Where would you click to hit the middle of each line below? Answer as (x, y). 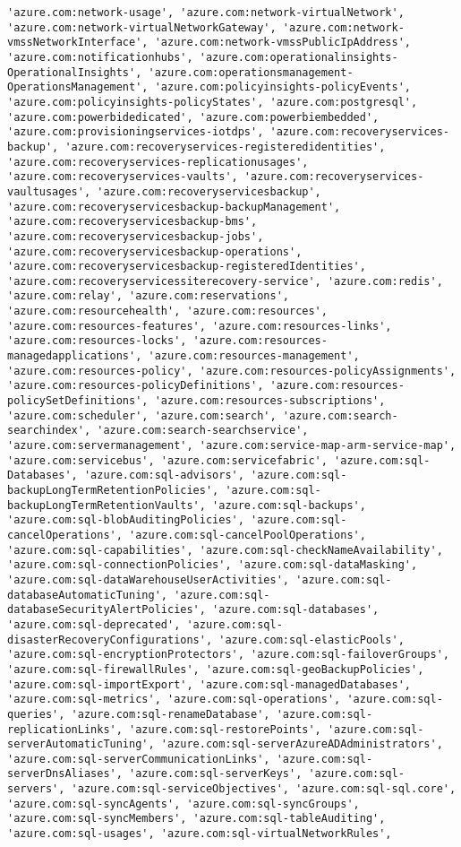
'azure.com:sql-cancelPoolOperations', (248, 535)
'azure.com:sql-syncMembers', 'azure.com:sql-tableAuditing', (196, 819)
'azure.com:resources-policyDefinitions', (136, 386)
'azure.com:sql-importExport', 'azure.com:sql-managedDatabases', (209, 684)
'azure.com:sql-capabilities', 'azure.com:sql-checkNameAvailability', (225, 550)
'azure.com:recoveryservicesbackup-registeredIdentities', (187, 267)
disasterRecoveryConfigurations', (110, 640)
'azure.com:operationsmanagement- (251, 72)
